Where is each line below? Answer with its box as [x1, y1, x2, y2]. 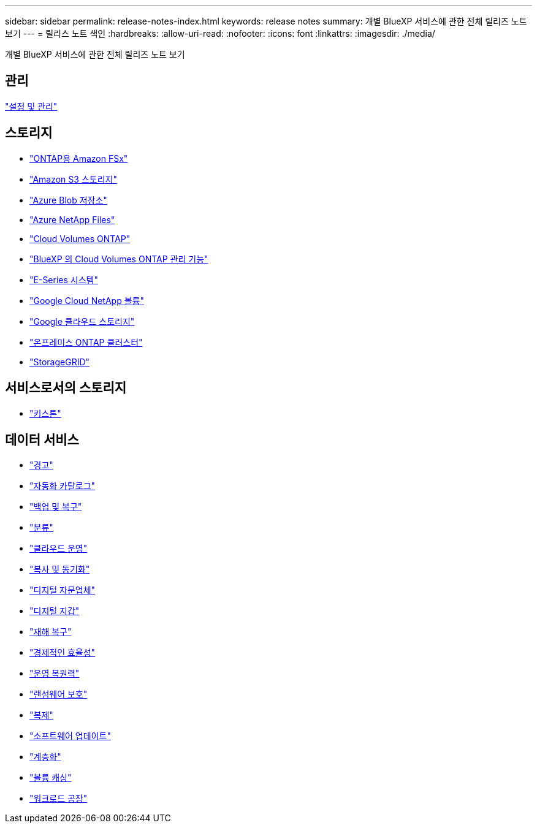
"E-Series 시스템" [29, 274, 98, 285]
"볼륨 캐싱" [29, 772, 72, 783]
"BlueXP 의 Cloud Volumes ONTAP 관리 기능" [29, 253, 208, 264]
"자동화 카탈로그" [29, 480, 96, 492]
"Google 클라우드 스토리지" [29, 316, 135, 327]
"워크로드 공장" [29, 793, 88, 804]
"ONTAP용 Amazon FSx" [29, 153, 128, 164]
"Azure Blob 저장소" [29, 194, 107, 205]
